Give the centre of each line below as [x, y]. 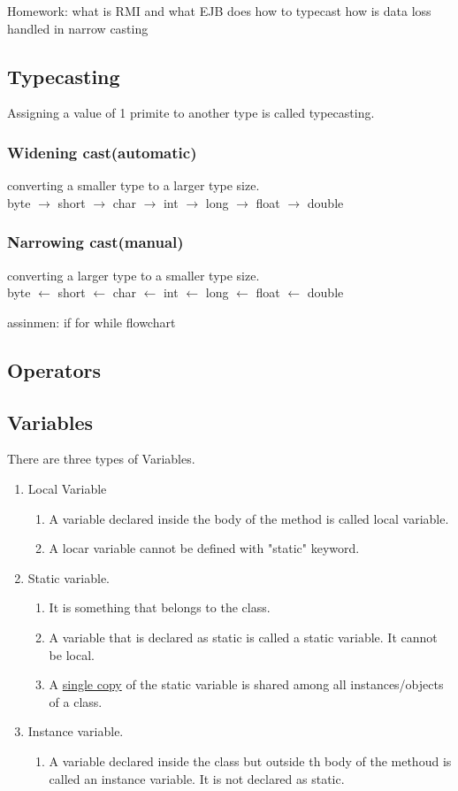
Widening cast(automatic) [102, 152]
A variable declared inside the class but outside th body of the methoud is [250, 760]
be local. [72, 654]
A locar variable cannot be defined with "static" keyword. [204, 548]
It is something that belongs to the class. [160, 607]
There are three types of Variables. [101, 459]
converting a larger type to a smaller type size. [134, 275]
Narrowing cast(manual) [95, 242]
